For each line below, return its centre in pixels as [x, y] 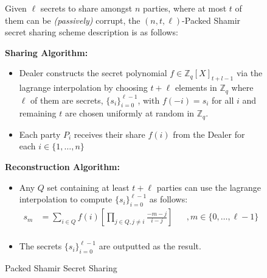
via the [249, 73]
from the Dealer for [209, 134]
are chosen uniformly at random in [130, 113]
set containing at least [88, 187]
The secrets [40, 246]
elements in [196, 87]
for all [223, 100]
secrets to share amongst [86, 8]
